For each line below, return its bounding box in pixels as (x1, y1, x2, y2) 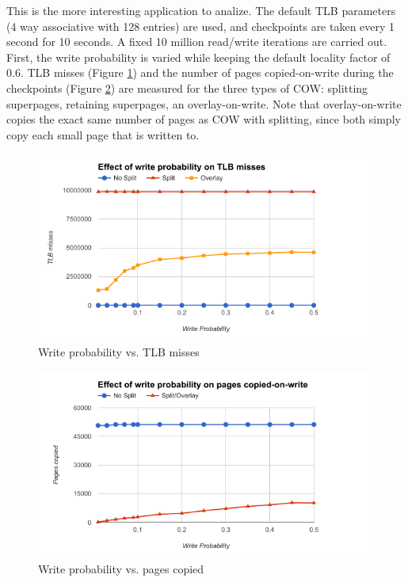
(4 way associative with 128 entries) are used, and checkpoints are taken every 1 (6, 17, 395, 34)
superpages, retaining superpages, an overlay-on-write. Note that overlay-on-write (6, 95, 402, 112)
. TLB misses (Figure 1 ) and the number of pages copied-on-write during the (20, 64, 394, 81)
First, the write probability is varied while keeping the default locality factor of (6, 48, 391, 65)
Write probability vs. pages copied (38, 561, 204, 577)
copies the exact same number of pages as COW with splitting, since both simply (6, 111, 401, 127)
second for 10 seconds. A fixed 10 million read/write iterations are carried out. (6, 33, 387, 50)
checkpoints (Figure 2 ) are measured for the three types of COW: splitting (6, 79, 368, 96)
